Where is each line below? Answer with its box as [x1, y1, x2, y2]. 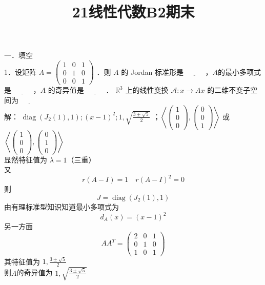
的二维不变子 [207, 85, 251, 95]
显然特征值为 [4, 154, 47, 165]
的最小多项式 [218, 66, 261, 77]
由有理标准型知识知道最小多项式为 [4, 201, 119, 212]
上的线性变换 [125, 85, 169, 95]
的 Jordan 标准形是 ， [121, 66, 213, 77]
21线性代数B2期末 [72, 1, 195, 22]
